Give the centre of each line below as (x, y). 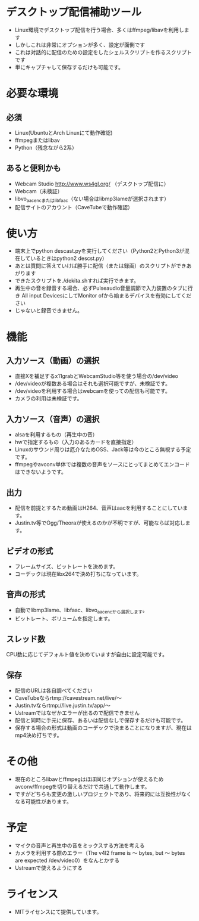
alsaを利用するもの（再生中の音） (56, 435)
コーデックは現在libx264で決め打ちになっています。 (78, 573)
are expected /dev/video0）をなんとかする (67, 860)
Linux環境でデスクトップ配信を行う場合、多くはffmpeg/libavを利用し (99, 30)
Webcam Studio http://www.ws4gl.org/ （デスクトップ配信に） (92, 184)
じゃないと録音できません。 (49, 311)
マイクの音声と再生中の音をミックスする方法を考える (80, 846)
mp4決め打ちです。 (38, 735)
